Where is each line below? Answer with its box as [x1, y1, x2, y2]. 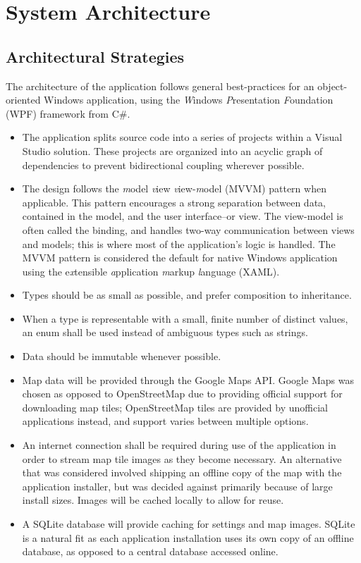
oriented [6, 92, 41, 107]
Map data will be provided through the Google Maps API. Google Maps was [22, 372, 354, 387]
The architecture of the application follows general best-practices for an [6, 78, 314, 93]
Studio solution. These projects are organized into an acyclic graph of [22, 143, 323, 158]
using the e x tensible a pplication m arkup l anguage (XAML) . [22, 264, 280, 278]
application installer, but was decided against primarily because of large [22, 478, 333, 493]
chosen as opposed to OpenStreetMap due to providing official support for [22, 386, 343, 401]
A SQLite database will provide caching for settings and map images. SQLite [22, 516, 355, 531]
